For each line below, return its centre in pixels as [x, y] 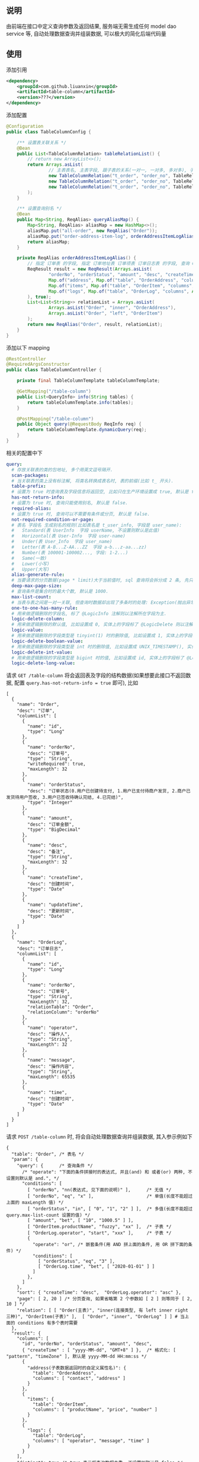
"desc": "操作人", [49, 1034]
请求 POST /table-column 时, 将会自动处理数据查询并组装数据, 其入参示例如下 [99, 1137]
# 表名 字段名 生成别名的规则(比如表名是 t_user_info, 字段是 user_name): [97, 525]
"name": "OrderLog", [42, 942]
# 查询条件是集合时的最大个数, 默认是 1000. [60, 591]
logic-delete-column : [38, 619]
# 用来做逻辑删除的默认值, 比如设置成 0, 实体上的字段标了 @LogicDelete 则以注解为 [105, 625]
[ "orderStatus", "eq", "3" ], [76, 1262]
